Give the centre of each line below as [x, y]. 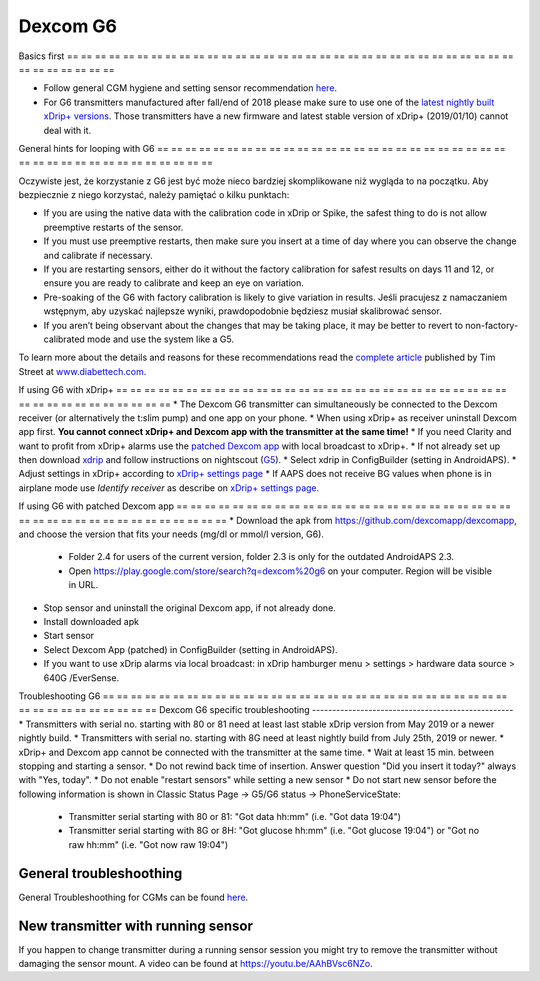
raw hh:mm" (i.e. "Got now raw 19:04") [148, 844]
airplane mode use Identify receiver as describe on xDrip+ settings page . [169, 487]
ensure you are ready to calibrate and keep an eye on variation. [173, 283]
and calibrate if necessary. [98, 255]
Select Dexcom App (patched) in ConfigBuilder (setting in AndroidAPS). [191, 649]
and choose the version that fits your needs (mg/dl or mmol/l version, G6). [171, 534]
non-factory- [492, 325]
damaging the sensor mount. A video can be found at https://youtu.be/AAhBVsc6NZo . [196, 964]
